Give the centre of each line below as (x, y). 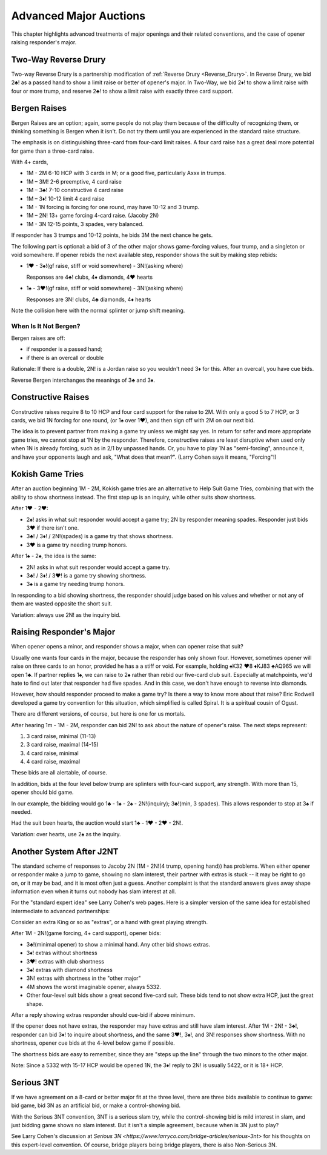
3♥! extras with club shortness (65, 961)
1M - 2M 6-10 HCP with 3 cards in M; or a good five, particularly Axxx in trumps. (126, 173)
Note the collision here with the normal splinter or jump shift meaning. (98, 310)
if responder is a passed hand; (64, 349)
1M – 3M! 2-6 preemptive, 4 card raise (74, 181)
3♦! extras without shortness (62, 953)
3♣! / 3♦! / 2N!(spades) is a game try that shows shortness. (100, 536)
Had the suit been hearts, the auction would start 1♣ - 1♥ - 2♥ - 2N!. (97, 823)
